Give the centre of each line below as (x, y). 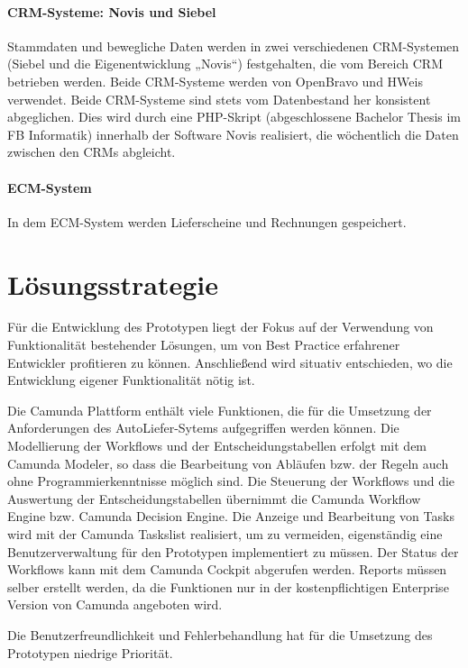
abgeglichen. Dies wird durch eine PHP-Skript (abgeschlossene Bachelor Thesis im (234, 117)
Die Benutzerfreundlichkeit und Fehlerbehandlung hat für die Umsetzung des (220, 634)
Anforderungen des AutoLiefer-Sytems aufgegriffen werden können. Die (203, 428)
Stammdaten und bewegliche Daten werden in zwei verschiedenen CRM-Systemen (234, 46)
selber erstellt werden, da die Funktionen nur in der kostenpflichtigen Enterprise (228, 586)
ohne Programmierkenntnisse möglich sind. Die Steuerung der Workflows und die (231, 481)
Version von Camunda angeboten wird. (115, 604)
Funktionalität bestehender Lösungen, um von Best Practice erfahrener (204, 345)
